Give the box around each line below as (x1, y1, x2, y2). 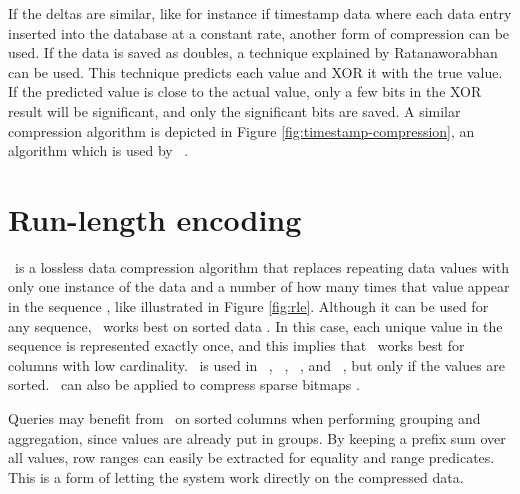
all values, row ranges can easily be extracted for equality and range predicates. (8, 447, 495, 468)
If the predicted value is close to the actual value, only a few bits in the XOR (8, 81, 482, 102)
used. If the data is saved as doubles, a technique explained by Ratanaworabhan (8, 42, 498, 63)
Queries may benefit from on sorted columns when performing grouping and (8, 408, 481, 429)
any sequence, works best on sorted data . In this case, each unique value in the (8, 315, 503, 336)
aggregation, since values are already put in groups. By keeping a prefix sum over (8, 427, 506, 448)
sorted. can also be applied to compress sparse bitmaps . (8, 374, 360, 395)
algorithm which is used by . (8, 140, 189, 161)
